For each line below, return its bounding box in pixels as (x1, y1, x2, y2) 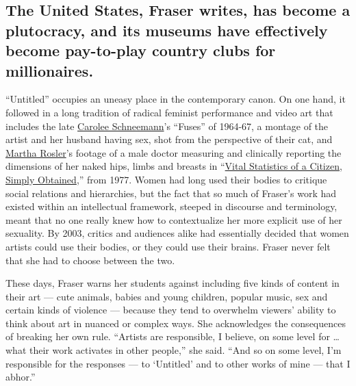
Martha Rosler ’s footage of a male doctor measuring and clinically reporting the (5, 145, 342, 159)
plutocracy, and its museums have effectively (5, 19, 328, 40)
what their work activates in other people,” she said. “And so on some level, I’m (5, 343, 342, 357)
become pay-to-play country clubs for (5, 40, 276, 61)
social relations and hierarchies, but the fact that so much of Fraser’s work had (5, 185, 337, 200)
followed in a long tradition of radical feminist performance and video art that (5, 105, 333, 119)
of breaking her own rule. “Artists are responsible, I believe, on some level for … (5, 329, 340, 344)
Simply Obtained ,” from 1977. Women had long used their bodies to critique (5, 172, 327, 186)
